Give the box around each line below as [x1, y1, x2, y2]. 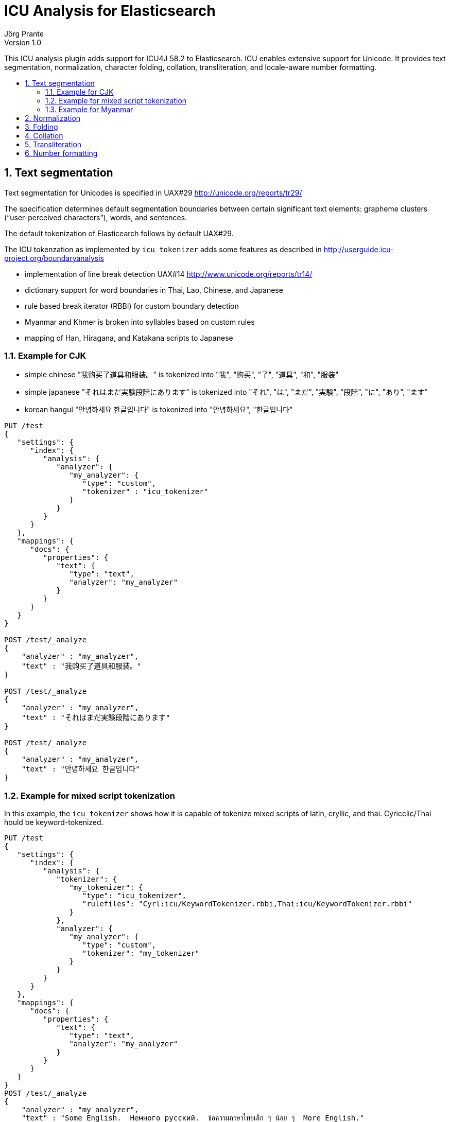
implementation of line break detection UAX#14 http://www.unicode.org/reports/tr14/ [25, 269, 313, 278]
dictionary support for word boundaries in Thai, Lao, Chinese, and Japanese [25, 285, 283, 294]
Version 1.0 [4, 38, 41, 47]
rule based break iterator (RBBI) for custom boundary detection [25, 301, 239, 310]
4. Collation [25, 131, 63, 140]
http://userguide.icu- [323, 244, 394, 254]
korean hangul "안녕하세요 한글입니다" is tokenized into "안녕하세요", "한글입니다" [25, 405, 293, 414]
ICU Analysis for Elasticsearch [4, 2, 216, 20]
